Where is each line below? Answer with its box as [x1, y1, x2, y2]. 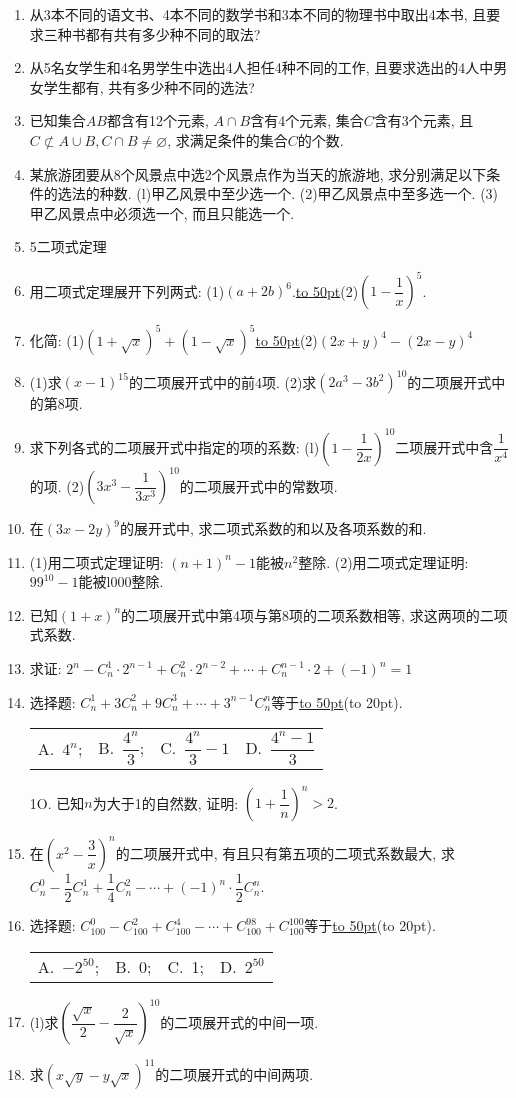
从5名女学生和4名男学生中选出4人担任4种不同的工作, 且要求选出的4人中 [29, 57, 494, 78]
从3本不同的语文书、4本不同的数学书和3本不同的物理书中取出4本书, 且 [29, 4, 487, 24]
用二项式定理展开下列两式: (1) [29, 280, 225, 301]
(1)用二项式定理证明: [29, 551, 164, 572]
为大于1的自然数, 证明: [92, 792, 239, 813]
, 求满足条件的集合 [167, 129, 288, 150]
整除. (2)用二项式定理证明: [298, 551, 469, 572]
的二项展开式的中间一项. [160, 1011, 319, 1032]
